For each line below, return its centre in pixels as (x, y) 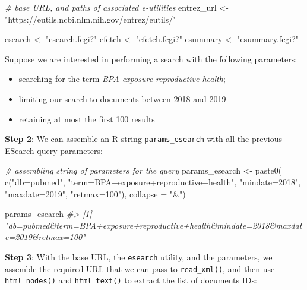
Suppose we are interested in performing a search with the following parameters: (151, 59)
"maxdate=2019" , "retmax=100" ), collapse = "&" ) (95, 193)
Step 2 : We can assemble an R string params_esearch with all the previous (143, 139)
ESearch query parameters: (54, 150)
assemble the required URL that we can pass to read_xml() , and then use (140, 268)
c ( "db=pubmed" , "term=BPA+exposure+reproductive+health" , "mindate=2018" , (153, 182)
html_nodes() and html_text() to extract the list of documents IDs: (131, 280)
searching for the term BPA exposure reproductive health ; (122, 79)
